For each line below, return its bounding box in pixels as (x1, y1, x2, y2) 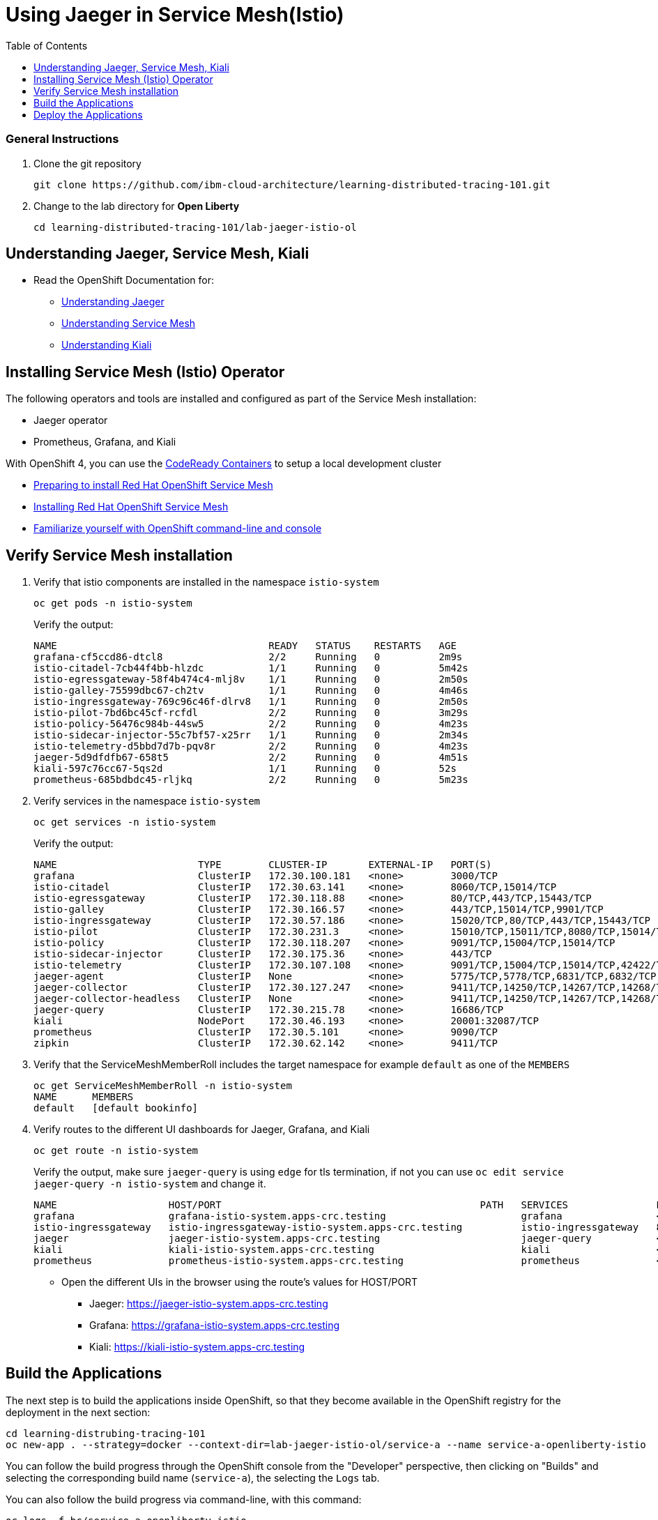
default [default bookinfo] (33, 1102, 199, 1114)
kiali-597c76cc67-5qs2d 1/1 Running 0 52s (33, 763, 457, 775)
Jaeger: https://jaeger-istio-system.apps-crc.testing (89, 1298, 328, 1310)
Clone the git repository (33, 157, 141, 169)
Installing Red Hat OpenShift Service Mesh (33, 501, 229, 513)
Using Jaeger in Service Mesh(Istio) (6, 3, 344, 26)
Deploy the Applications (33, 108, 143, 121)
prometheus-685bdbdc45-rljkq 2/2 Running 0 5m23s (33, 774, 468, 786)
